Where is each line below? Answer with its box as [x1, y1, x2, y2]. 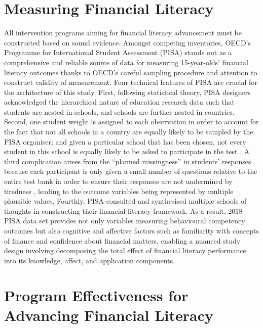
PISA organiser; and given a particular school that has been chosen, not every [4, 136, 246, 147]
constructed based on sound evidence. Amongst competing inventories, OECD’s [4, 37, 251, 48]
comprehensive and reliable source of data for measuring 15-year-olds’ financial [4, 57, 248, 67]
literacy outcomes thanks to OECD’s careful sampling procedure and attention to [4, 67, 257, 77]
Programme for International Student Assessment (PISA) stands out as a [4, 47, 232, 58]
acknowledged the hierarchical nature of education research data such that [4, 97, 235, 107]
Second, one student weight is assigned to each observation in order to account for [4, 116, 259, 127]
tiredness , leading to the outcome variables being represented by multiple [4, 185, 234, 196]
